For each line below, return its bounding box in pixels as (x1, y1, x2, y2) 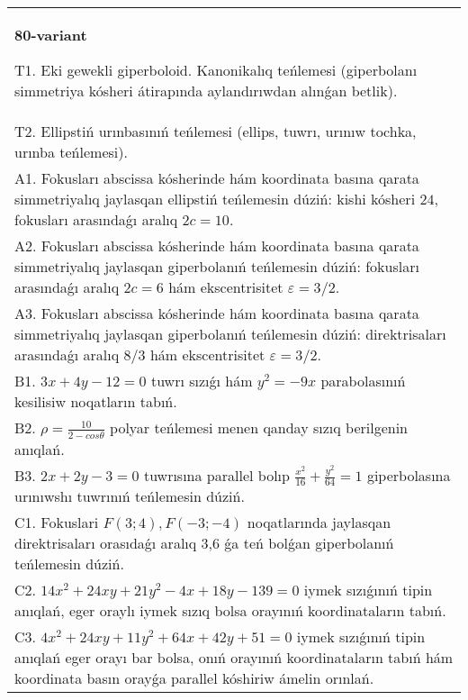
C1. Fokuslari (14, 512, 99, 533)
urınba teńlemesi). (14, 141, 128, 162)
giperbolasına (366, 464, 451, 486)
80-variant (14, 24, 87, 45)
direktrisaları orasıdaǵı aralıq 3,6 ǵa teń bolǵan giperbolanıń (14, 532, 394, 554)
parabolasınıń (320, 370, 406, 391)
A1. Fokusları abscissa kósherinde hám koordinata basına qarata (14, 168, 419, 188)
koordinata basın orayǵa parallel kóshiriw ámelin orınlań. (14, 668, 374, 689)
